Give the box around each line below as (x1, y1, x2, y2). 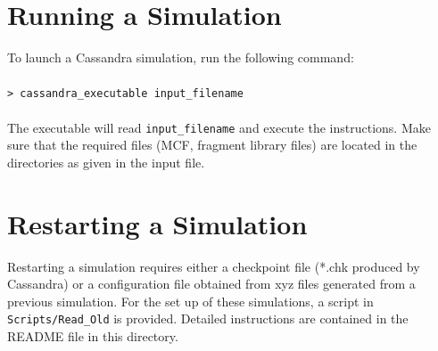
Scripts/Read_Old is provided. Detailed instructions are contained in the (7, 309, 409, 328)
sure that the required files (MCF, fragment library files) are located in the (7, 135, 417, 154)
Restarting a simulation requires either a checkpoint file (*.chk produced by (7, 257, 420, 275)
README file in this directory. (7, 326, 178, 345)
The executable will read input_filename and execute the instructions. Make (7, 118, 431, 136)
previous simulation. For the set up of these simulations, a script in (7, 291, 374, 310)
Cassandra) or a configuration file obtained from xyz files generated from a (7, 274, 416, 293)
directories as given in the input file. (7, 152, 205, 171)
